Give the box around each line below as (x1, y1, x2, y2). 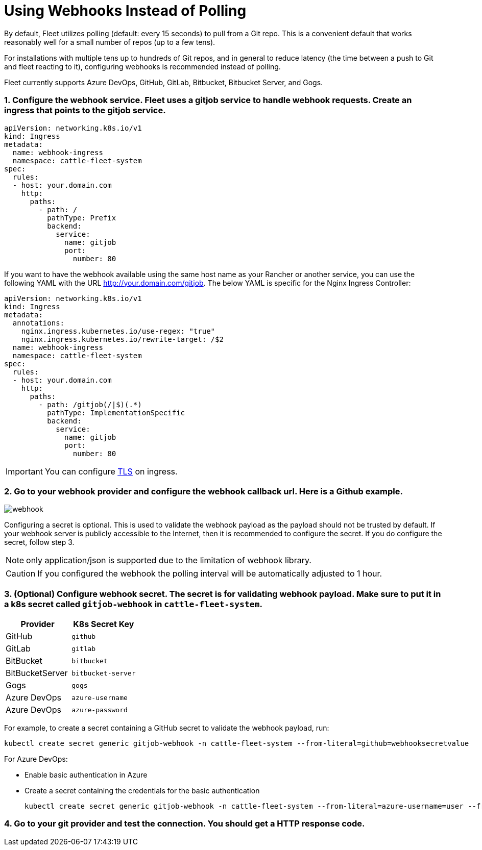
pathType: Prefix (47, 213, 116, 222)
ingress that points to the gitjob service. (4, 105, 166, 116)
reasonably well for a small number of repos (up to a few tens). (4, 37, 215, 46)
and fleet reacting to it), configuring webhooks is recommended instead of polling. (4, 62, 281, 71)
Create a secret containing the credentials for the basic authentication (25, 786, 260, 795)
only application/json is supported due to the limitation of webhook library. (26, 555, 311, 566)
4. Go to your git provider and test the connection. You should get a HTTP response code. (4, 818, 365, 829)
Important (6, 466, 43, 477)
